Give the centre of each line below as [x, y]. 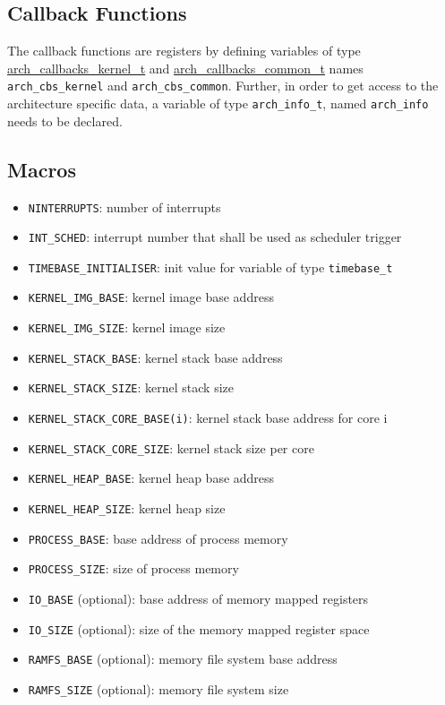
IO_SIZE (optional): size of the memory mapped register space [199, 628]
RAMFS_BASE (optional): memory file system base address [183, 659]
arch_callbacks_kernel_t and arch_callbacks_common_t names [185, 68]
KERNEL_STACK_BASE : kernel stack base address [155, 357]
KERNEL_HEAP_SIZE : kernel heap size [127, 508]
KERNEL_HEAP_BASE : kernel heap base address [151, 478]
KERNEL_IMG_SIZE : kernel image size [127, 327]
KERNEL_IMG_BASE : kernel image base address [151, 297]
